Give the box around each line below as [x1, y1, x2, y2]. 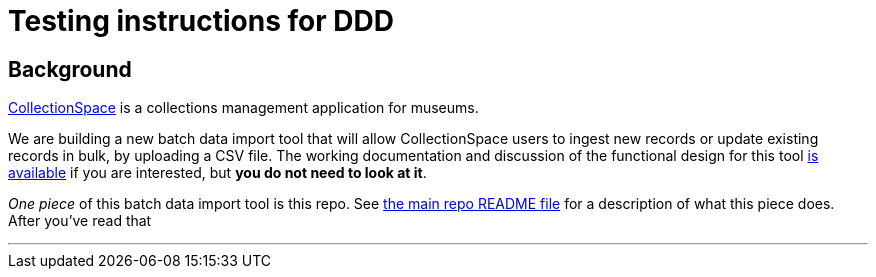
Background [8, 56, 132, 82]
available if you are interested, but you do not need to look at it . [8, 164, 427, 182]
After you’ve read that [8, 212, 152, 230]
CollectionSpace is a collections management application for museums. [8, 99, 479, 117]
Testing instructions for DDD [8, 4, 394, 38]
